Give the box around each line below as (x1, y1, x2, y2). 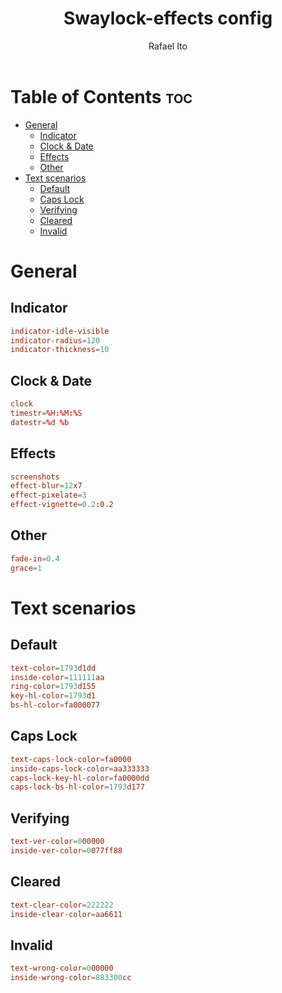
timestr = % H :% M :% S (10, 408, 83, 418)
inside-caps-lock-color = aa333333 (10, 763, 150, 774)
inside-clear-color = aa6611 (10, 909, 123, 919)
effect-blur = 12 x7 (10, 481, 83, 491)
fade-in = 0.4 (10, 553, 60, 564)
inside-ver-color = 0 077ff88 (10, 846, 123, 856)
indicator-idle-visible (10, 326, 110, 336)
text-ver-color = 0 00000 (10, 837, 105, 847)
